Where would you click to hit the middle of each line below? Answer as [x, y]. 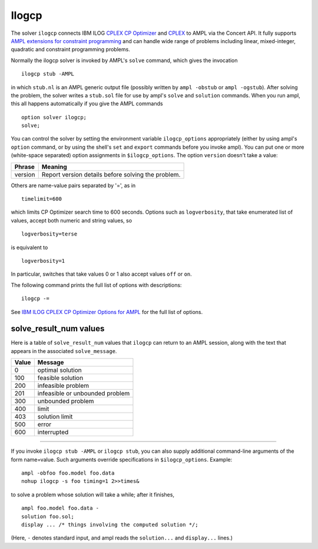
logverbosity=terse [49, 234]
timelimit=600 [42, 199]
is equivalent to [29, 247]
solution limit [55, 417]
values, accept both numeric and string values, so [72, 220]
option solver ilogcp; [54, 117]
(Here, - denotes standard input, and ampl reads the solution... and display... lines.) [122, 538]
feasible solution [60, 378]
